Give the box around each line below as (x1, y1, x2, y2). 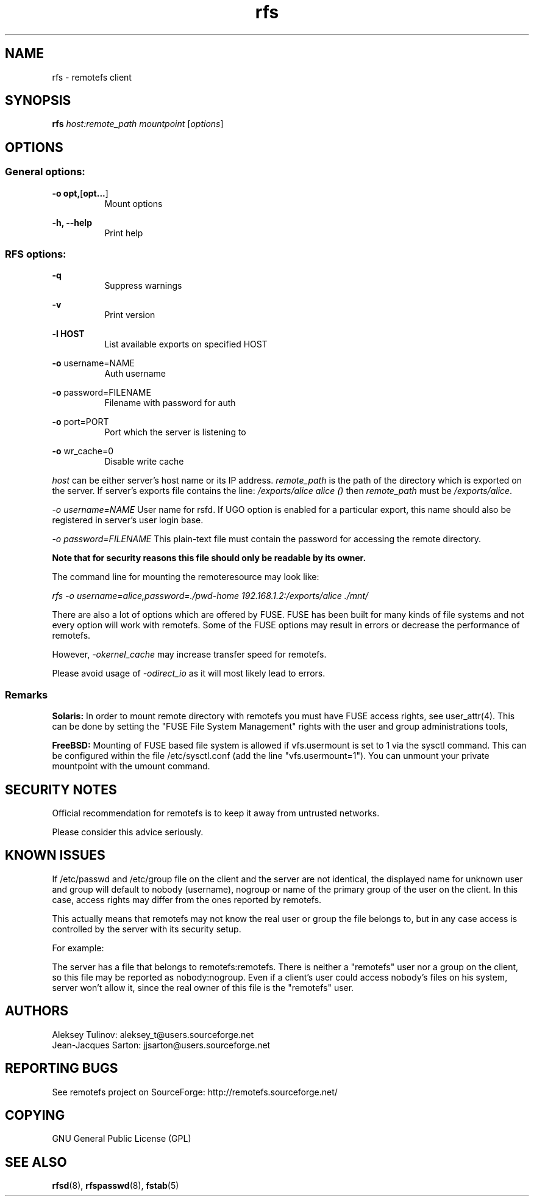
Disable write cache (104, 456, 184, 467)
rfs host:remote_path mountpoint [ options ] (52, 118, 224, 129)
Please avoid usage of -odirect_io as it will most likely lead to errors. (52, 668, 326, 679)
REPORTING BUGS (5, 1061, 118, 1076)
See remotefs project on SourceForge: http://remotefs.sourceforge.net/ (52, 1086, 338, 1097)
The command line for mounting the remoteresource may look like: (52, 571, 319, 582)
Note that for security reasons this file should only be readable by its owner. (52, 553, 366, 564)
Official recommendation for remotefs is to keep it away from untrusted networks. (52, 808, 380, 818)
